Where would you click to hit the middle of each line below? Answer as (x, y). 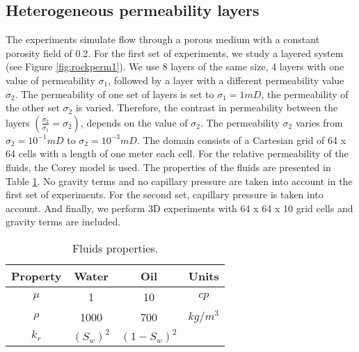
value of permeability (50, 80)
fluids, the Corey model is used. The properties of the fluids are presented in (168, 167)
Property (37, 275)
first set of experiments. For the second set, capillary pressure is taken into (165, 194)
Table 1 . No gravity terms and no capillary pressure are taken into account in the (179, 181)
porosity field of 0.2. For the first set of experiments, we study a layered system (175, 53)
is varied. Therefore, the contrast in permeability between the (207, 107)
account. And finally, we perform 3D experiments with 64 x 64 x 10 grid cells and (179, 208)
